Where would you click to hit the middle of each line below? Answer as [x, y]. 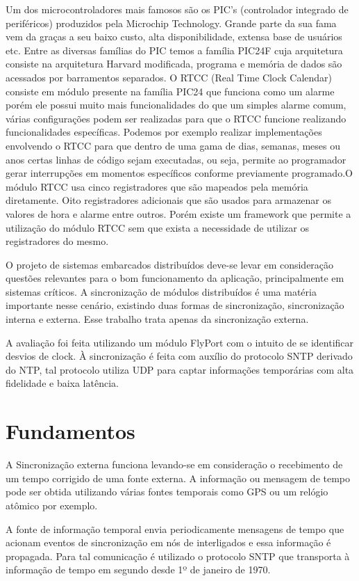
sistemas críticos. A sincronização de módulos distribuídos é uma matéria [161, 291]
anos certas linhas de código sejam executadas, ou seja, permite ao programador [176, 159]
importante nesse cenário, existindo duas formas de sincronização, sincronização [175, 305]
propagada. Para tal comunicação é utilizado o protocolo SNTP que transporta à [178, 556]
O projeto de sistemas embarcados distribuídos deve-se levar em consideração [170, 264]
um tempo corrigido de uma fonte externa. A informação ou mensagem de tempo [178, 478]
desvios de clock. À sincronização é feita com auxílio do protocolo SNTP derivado [179, 356]
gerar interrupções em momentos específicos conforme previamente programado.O [179, 173]
